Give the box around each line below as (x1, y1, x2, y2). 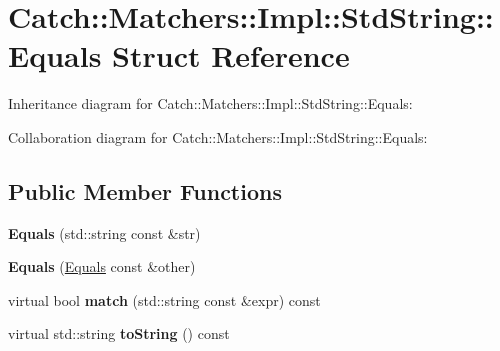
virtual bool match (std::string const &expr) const (8, 289, 321, 310)
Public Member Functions (8, 175, 282, 206)
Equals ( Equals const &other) (8, 256, 196, 277)
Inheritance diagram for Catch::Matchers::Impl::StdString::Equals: (8, 93, 413, 114)
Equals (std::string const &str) (8, 222, 201, 243)
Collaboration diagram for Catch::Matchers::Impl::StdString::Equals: (8, 126, 428, 147)
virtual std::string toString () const (8, 323, 230, 344)
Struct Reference (112, 35, 350, 76)
